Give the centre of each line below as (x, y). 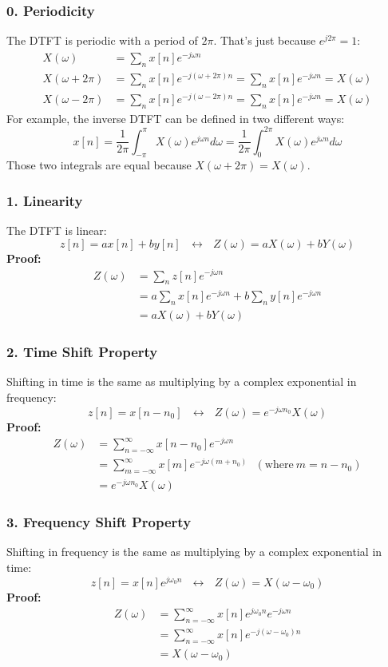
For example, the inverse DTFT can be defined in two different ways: (176, 118)
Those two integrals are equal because (99, 165)
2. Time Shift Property (82, 352)
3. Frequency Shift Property (99, 522)
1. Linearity (45, 200)
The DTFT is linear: (57, 230)
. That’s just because (265, 40)
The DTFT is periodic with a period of (102, 40)
